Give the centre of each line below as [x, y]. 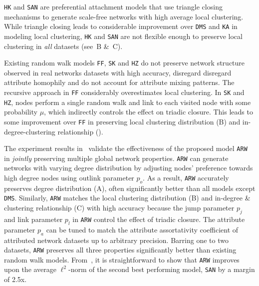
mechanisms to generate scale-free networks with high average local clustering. [124, 16]
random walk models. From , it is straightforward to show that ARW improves [122, 259]
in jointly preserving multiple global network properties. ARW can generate [116, 158]
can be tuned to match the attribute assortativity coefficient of [142, 229]
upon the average [30, 269]
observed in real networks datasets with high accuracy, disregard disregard [118, 72]
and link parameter [33, 219]
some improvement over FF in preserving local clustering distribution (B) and [122, 121]
